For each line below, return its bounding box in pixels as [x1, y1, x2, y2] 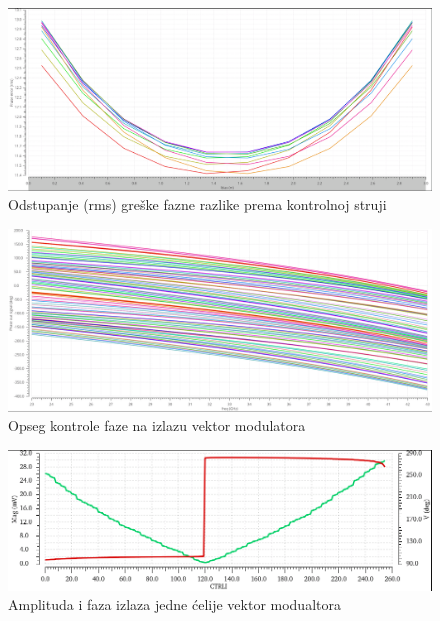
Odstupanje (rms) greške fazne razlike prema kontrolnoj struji [8, 194, 387, 215]
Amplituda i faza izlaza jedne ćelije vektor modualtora [8, 594, 341, 615]
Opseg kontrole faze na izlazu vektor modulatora [8, 415, 306, 436]
